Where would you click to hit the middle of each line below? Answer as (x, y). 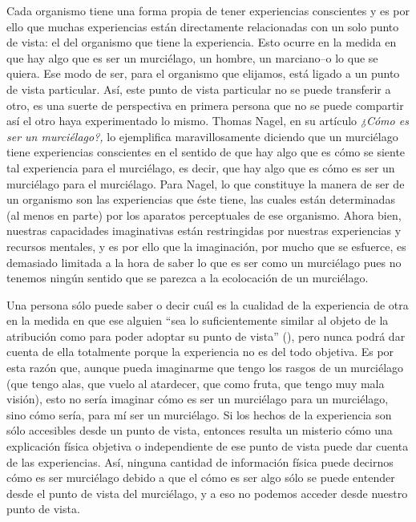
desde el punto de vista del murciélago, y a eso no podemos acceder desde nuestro (207, 493)
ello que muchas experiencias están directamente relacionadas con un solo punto (203, 26)
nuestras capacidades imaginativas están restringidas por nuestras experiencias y (204, 231)
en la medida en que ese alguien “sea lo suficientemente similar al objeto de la (198, 320)
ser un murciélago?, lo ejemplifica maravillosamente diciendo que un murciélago (202, 136)
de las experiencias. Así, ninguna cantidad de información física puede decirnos (200, 461)
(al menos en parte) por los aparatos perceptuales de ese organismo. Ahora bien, (204, 214)
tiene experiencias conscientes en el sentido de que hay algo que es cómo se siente (206, 152)
